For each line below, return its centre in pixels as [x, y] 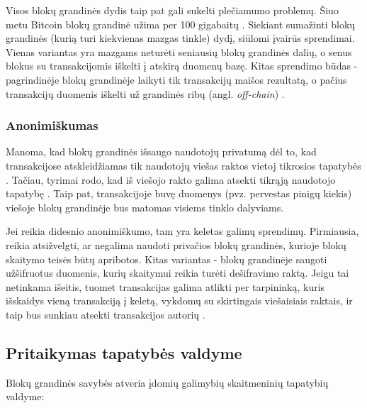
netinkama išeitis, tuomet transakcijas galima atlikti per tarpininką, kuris [165, 286]
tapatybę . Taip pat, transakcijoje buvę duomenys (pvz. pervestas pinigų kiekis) [179, 193]
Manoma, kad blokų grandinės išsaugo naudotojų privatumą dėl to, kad [161, 151]
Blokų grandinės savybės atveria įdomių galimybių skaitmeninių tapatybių [167, 382]
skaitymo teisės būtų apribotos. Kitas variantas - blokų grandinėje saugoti [166, 259]
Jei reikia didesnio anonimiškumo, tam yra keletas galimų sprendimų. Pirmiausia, [182, 231]
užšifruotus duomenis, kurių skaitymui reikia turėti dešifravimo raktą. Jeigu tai [177, 273]
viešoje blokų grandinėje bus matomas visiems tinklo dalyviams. [145, 207]
